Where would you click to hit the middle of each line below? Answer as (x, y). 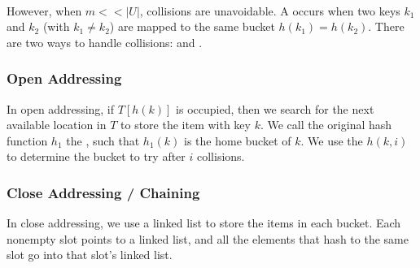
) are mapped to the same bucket (192, 26)
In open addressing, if (61, 108)
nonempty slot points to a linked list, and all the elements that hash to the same (208, 238)
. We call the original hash (326, 125)
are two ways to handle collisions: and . (105, 42)
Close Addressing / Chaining (103, 192)
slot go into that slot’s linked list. (90, 255)
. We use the (332, 140)
